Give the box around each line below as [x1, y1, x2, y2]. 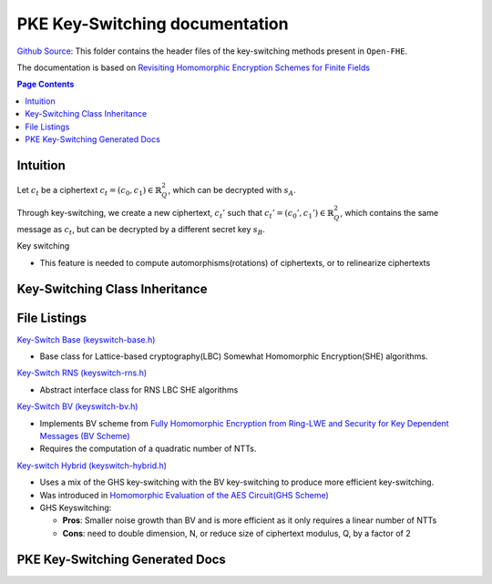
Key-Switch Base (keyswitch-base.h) [16, 333, 156, 345]
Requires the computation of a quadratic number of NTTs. [39, 443, 257, 455]
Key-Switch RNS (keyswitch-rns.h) [16, 367, 148, 378]
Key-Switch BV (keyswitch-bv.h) [16, 401, 138, 412]
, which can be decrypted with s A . [168, 184, 296, 198]
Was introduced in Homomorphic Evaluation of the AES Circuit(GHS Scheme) [39, 489, 330, 500]
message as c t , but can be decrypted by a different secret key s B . [16, 223, 266, 237]
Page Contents [16, 78, 75, 90]
